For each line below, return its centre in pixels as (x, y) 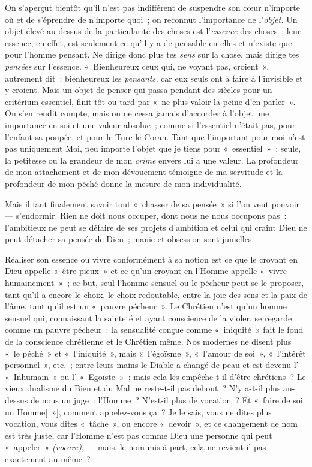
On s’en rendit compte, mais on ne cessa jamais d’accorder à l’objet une (137, 113)
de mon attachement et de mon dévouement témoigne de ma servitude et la (144, 172)
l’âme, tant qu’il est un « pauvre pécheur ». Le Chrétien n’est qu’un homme (146, 306)
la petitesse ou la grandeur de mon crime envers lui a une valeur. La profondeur (152, 160)
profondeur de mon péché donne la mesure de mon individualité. (123, 183)
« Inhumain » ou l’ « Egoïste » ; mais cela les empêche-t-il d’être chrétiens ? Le (155, 376)
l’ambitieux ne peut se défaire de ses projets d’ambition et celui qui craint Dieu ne (156, 227)
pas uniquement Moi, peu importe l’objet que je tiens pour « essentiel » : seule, (153, 148)
